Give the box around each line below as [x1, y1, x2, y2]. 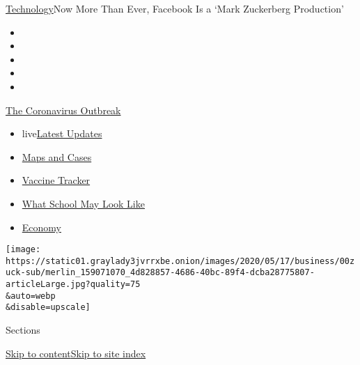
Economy [22, 219, 61, 234]
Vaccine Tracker [22, 173, 91, 187]
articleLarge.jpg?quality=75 [6, 279, 141, 290]
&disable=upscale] [6, 302, 91, 313]
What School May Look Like [22, 196, 145, 210]
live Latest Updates [22, 126, 102, 141]
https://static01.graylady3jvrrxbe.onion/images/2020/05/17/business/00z [6, 256, 355, 266]
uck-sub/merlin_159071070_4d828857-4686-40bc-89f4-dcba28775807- [6, 267, 315, 278]
